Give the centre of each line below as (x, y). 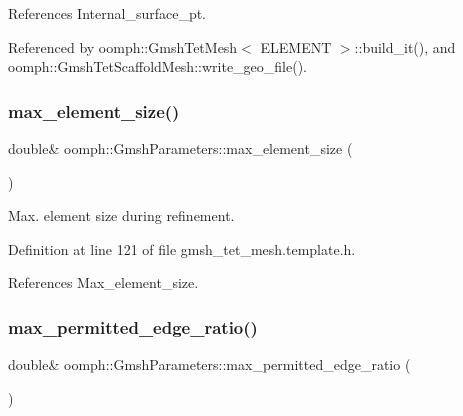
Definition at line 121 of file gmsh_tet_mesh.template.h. (182, 248)
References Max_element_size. (103, 282)
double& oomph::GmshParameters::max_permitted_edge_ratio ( (209, 364)
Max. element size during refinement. (121, 215)
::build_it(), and (405, 46)
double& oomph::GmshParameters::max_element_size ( (180, 148)
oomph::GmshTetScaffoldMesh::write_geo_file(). (157, 66)
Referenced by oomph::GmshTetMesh (123, 46)
